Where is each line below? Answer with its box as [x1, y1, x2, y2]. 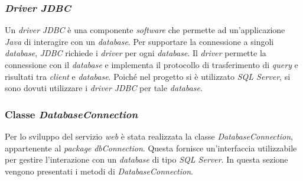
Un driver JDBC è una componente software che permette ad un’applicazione [5, 24, 285, 36]
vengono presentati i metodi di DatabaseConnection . [5, 164, 193, 177]
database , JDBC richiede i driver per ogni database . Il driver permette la [5, 47, 266, 59]
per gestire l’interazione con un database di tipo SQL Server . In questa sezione [5, 153, 288, 166]
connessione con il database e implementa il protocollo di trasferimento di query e [5, 59, 298, 70]
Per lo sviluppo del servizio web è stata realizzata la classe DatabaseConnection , [5, 130, 293, 142]
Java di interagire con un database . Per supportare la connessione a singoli [5, 35, 274, 47]
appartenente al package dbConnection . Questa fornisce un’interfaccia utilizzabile [5, 141, 297, 154]
